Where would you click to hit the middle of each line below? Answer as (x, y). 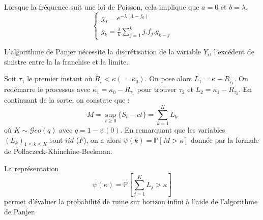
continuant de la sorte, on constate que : (67, 100)
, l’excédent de (232, 52)
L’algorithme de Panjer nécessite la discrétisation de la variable (103, 52)
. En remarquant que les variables (173, 129)
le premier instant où (60, 78)
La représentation (32, 168)
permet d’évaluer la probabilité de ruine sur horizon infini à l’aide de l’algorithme (131, 201)
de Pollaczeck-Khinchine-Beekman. (58, 151)
